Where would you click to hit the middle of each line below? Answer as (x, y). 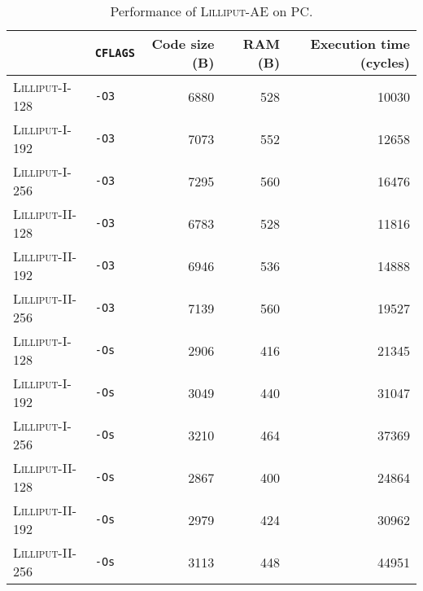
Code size (183, 44)
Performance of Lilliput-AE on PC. (211, 11)
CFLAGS (115, 53)
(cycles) (385, 62)
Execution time (360, 44)
